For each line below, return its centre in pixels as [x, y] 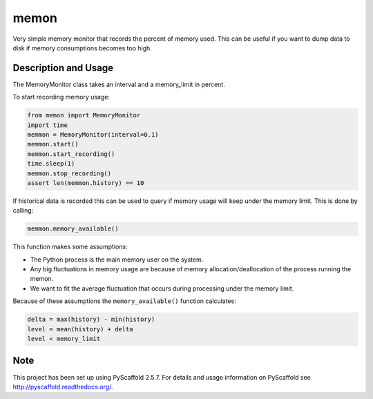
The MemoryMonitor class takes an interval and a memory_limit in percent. [119, 84]
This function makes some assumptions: [70, 247]
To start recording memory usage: [61, 97]
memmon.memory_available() [73, 229]
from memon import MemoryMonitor [84, 115]
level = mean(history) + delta [80, 329]
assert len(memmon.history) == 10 [86, 183]
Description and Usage [63, 68]
